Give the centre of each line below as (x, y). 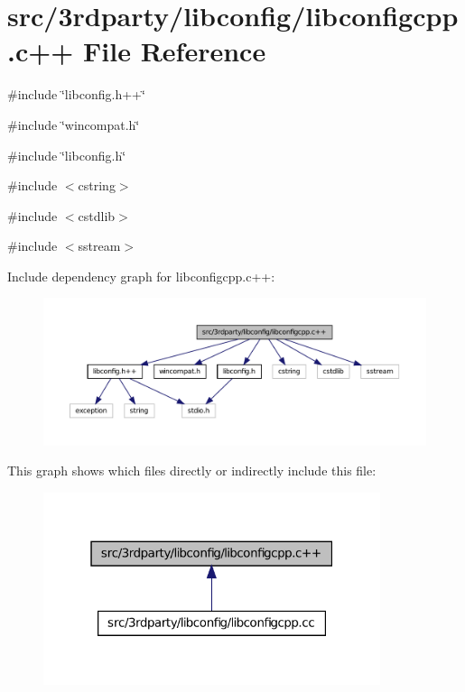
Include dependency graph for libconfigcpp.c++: (141, 276)
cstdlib (97, 215)
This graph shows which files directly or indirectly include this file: (192, 471)
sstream (99, 246)
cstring (97, 185)
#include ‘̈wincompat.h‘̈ (74, 124)
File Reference (175, 51)
